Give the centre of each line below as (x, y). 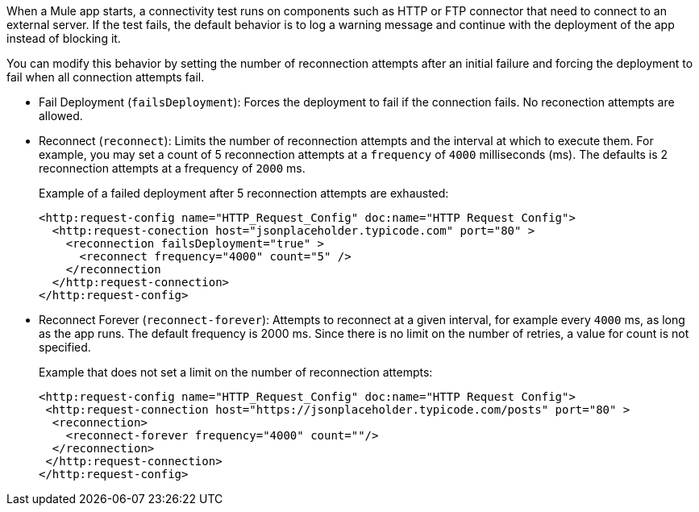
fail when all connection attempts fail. (106, 77)
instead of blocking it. (64, 38)
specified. (65, 347)
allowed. (61, 116)
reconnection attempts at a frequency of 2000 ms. (172, 168)
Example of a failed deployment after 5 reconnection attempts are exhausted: (244, 193)
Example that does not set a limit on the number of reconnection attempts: (236, 372)
